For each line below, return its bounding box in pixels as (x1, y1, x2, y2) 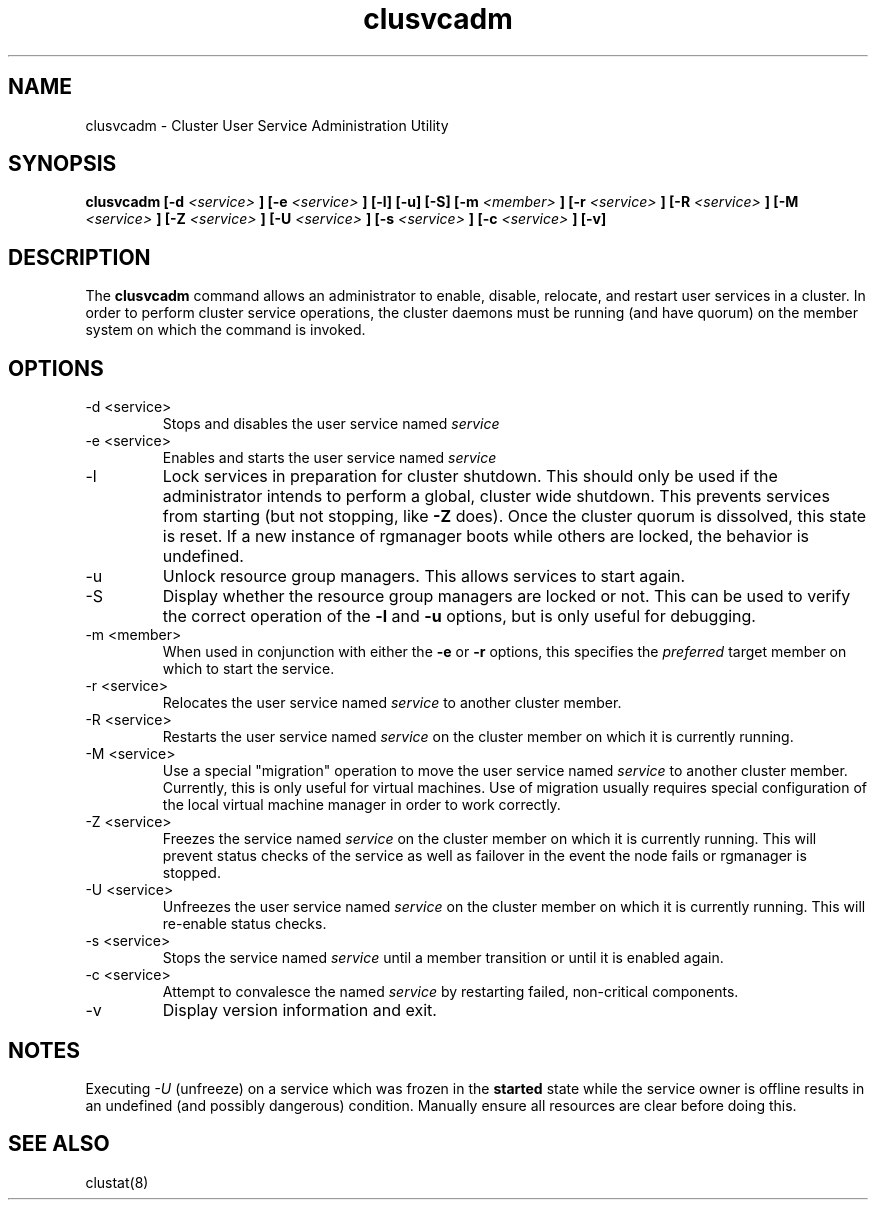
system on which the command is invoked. (85, 321, 366, 339)
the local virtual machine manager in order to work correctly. (162, 796, 561, 814)
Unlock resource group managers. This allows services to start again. (162, 566, 686, 587)
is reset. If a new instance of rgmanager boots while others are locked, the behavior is (162, 526, 809, 547)
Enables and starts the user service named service (162, 449, 497, 467)
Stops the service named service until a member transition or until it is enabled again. (162, 949, 724, 967)
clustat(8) (85, 1173, 149, 1191)
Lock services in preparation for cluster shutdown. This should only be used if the (162, 466, 778, 487)
